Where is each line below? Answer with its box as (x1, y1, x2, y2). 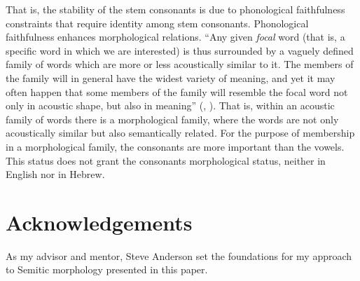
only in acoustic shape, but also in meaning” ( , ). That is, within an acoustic (6, 98, 335, 113)
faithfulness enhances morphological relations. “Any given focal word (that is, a (6, 29, 345, 44)
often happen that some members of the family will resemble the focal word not (6, 84, 348, 99)
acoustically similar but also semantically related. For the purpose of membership (6, 125, 355, 140)
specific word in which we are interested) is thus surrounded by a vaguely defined (6, 43, 354, 57)
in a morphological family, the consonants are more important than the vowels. (6, 139, 345, 153)
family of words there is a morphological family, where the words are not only (6, 111, 339, 126)
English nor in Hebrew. (6, 167, 105, 181)
